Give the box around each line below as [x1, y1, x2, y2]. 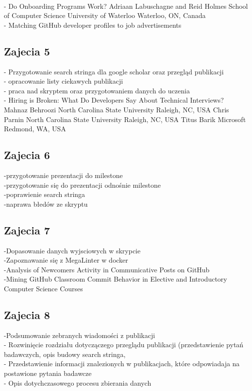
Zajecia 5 [4, 43, 50, 58]
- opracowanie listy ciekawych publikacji [4, 76, 123, 86]
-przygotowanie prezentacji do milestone [4, 170, 123, 180]
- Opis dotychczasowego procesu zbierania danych [4, 377, 151, 388]
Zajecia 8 [4, 307, 50, 322]
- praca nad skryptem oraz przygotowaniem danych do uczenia [4, 85, 190, 95]
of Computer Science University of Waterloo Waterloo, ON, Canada [4, 10, 206, 20]
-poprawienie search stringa [4, 189, 85, 199]
